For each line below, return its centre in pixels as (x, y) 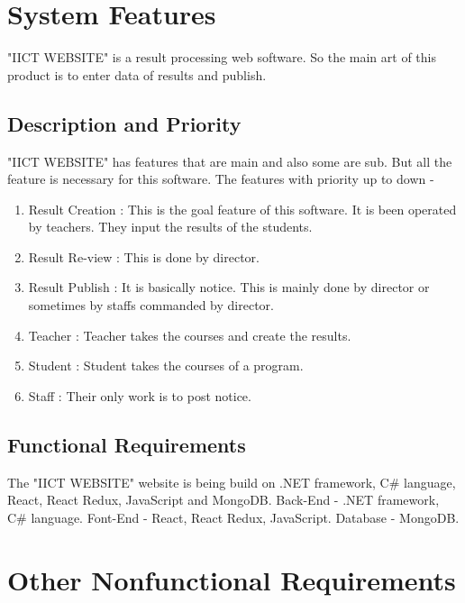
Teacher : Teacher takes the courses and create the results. (190, 335)
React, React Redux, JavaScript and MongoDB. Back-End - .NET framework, (223, 500)
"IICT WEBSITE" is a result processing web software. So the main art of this (222, 57)
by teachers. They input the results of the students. (170, 227)
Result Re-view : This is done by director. (144, 256)
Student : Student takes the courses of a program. (166, 365)
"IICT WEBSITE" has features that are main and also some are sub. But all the (230, 161)
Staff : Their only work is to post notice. (140, 395)
